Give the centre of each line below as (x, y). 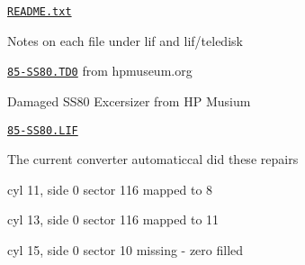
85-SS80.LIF (43, 130)
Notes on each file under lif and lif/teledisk (125, 40)
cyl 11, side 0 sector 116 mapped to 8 (110, 189)
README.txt (40, 12)
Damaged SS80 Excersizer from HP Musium (129, 101)
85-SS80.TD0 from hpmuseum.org (100, 71)
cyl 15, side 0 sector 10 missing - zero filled (126, 249)
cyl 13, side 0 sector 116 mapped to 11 (113, 219)
